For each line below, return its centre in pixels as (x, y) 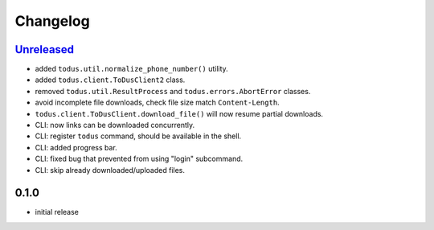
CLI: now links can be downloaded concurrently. (115, 125)
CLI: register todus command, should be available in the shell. (138, 136)
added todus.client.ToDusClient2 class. (110, 80)
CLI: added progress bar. (76, 147)
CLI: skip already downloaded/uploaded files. (110, 170)
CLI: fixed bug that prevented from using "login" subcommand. (139, 159)
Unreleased (45, 49)
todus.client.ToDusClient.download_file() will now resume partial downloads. (179, 113)
